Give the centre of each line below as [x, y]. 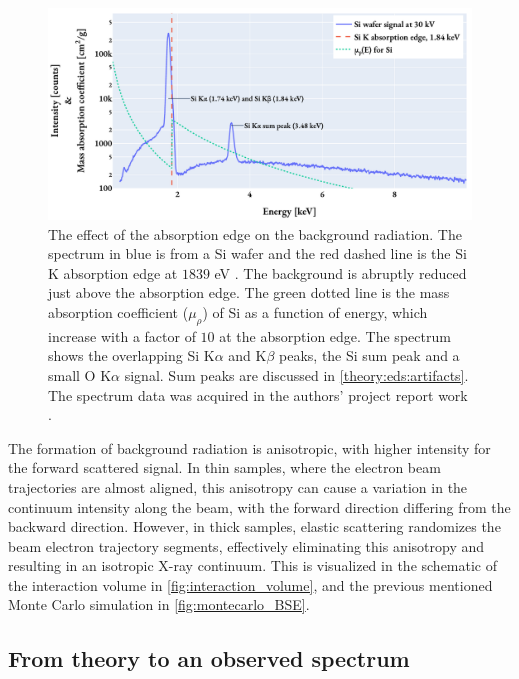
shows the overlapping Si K [131, 355]
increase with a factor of [122, 335]
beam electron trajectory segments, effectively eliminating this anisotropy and [246, 545]
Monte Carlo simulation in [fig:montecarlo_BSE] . [159, 604]
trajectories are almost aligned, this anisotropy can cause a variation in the [238, 486]
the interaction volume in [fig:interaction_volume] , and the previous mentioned [250, 584]
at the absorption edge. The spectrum [335, 335]
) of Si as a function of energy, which [315, 311]
